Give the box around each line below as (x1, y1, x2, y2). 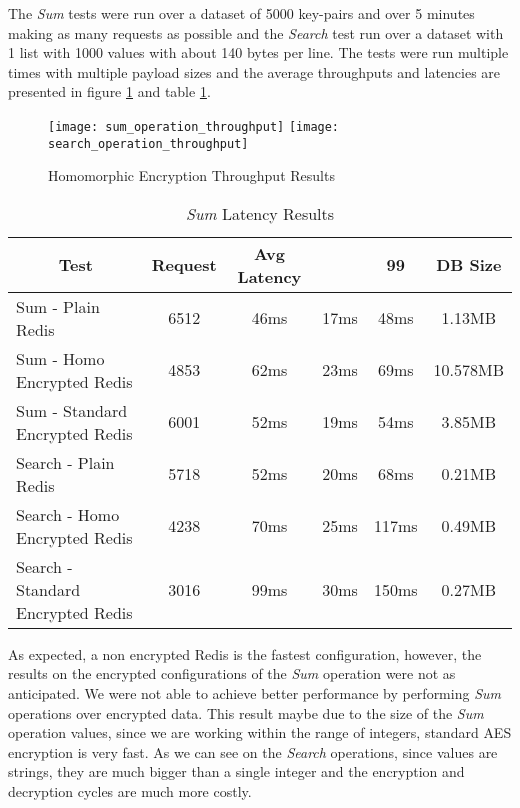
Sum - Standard (16, 398, 128, 422)
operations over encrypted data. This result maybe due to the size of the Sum (8, 702, 484, 723)
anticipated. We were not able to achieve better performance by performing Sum (8, 683, 501, 704)
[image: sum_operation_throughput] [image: (48, 119, 340, 134)
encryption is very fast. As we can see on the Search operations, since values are (8, 741, 498, 762)
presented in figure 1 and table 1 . (8, 81, 211, 102)
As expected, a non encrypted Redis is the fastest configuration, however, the (8, 643, 482, 664)
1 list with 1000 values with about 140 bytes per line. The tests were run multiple (8, 42, 509, 63)
